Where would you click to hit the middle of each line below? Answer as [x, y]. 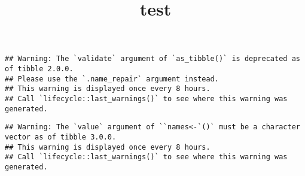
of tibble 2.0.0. [39, 69]
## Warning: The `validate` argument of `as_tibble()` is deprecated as [152, 59]
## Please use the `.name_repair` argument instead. [112, 79]
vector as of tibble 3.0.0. [61, 137]
